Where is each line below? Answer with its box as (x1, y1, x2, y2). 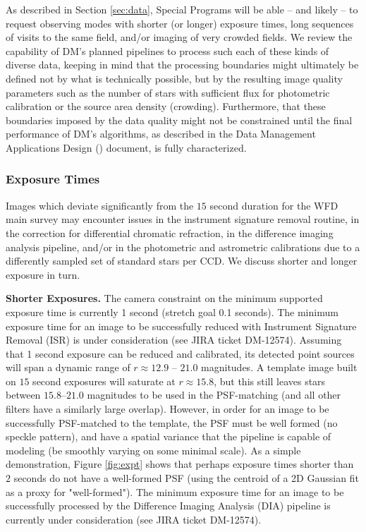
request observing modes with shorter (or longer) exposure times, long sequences (6, 16, 354, 30)
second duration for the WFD (209, 198, 338, 212)
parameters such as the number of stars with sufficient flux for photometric (6, 85, 330, 99)
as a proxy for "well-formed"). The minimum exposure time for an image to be (6, 484, 344, 499)
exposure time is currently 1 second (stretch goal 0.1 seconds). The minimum (6, 304, 338, 319)
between (6, 387, 41, 402)
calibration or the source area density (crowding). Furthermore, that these (6, 99, 326, 114)
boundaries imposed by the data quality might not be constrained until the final (6, 112, 353, 127)
